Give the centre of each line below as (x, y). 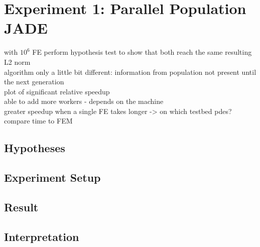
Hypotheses (35, 148)
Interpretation (42, 236)
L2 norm (17, 61)
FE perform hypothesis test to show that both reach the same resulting (142, 52)
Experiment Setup (52, 177)
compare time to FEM (38, 121)
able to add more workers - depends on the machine (84, 101)
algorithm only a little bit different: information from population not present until (130, 72)
